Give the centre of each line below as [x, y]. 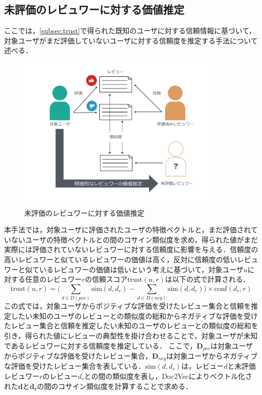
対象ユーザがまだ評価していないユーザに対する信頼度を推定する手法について [131, 40]
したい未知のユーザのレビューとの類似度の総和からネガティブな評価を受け [134, 315]
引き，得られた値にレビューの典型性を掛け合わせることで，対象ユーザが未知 [131, 335]
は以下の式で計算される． [208, 279]
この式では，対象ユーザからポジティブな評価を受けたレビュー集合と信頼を [127, 306]
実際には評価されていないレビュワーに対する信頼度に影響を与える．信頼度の [131, 249]
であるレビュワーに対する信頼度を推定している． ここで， [100, 345]
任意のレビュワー [53, 279]
